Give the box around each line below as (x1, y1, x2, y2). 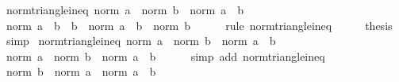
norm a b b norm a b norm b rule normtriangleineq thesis (6, 17, 393, 33)
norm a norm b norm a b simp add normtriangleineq (6, 47, 325, 64)
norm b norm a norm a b (6, 63, 156, 80)
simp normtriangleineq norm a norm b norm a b (6, 32, 276, 49)
